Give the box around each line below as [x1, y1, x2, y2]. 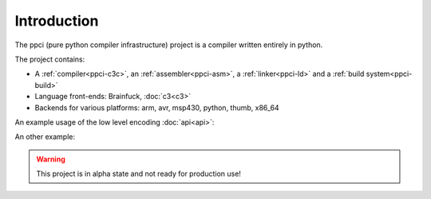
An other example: [14, 132, 76, 141]
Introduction [14, 12, 99, 30]
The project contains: [14, 54, 85, 64]
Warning [36, 154, 65, 164]
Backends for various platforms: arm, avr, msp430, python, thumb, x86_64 [34, 102, 279, 112]
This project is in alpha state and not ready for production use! [36, 169, 241, 179]
